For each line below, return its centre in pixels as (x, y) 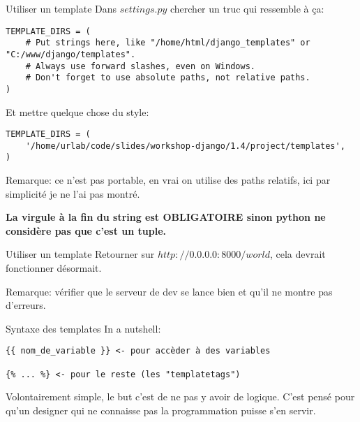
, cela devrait (298, 254)
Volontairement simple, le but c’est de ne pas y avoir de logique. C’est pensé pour (180, 396)
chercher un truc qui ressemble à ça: (247, 8)
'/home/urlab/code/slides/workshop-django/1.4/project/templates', (185, 146)
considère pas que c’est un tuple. (86, 230)
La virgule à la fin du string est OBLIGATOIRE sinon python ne (166, 217)
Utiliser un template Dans (61, 8)
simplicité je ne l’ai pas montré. (73, 193)
